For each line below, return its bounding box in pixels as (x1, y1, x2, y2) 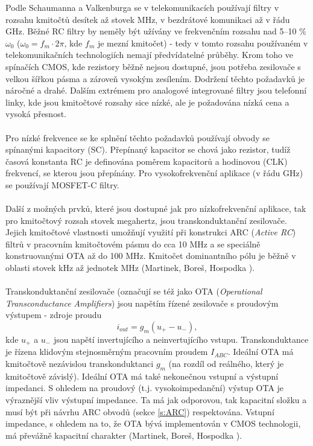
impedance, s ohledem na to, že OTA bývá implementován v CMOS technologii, (5, 417, 301, 430)
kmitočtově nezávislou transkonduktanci (5, 357, 154, 370)
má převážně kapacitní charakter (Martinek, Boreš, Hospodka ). (5, 428, 242, 441)
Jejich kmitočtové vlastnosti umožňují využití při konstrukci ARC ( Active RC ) (5, 226, 296, 238)
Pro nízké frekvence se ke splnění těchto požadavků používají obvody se (5, 131, 270, 144)
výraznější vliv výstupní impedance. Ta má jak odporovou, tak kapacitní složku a (5, 393, 307, 406)
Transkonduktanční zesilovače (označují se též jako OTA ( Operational (5, 285, 262, 298)
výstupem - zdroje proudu (5, 308, 102, 321)
